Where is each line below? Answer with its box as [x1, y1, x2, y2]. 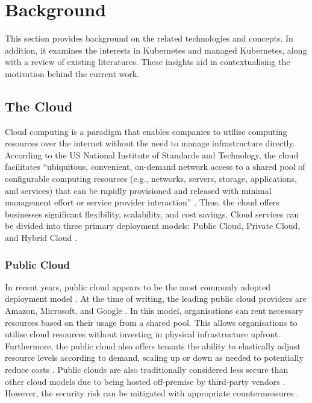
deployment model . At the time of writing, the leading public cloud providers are [5, 292, 307, 305]
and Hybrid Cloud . [5, 231, 77, 244]
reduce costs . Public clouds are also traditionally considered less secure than [5, 363, 289, 376]
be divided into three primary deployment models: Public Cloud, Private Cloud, [5, 219, 301, 232]
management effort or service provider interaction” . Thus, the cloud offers [5, 196, 279, 208]
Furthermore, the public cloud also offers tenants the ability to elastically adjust [5, 339, 301, 352]
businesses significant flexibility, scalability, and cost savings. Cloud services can [5, 207, 299, 220]
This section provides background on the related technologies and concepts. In [5, 32, 293, 45]
